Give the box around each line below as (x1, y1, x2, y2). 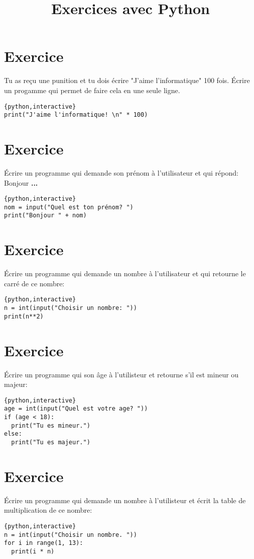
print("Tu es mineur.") (11, 422, 90, 429)
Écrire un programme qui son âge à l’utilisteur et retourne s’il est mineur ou (4, 369, 239, 379)
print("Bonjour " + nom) (4, 212, 87, 219)
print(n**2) (4, 312, 44, 320)
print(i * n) (11, 547, 55, 555)
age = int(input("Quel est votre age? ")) (4, 405, 148, 413)
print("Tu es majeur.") (11, 438, 90, 446)
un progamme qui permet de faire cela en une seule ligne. (4, 85, 180, 95)
